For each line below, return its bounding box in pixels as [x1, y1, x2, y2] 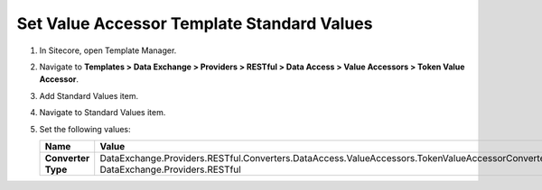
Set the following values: [39, 123, 131, 134]
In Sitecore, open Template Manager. [39, 45, 177, 56]
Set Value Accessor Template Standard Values [16, 14, 373, 33]
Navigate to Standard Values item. [39, 107, 166, 118]
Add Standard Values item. [39, 90, 139, 101]
